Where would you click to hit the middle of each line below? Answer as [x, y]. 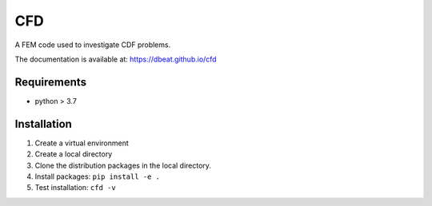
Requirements [51, 82]
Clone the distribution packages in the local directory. [123, 165]
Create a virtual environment [82, 143]
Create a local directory [74, 154]
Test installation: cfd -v [75, 188]
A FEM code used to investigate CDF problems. [93, 45]
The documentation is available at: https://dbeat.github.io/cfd [116, 59]
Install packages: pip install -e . [97, 176]
